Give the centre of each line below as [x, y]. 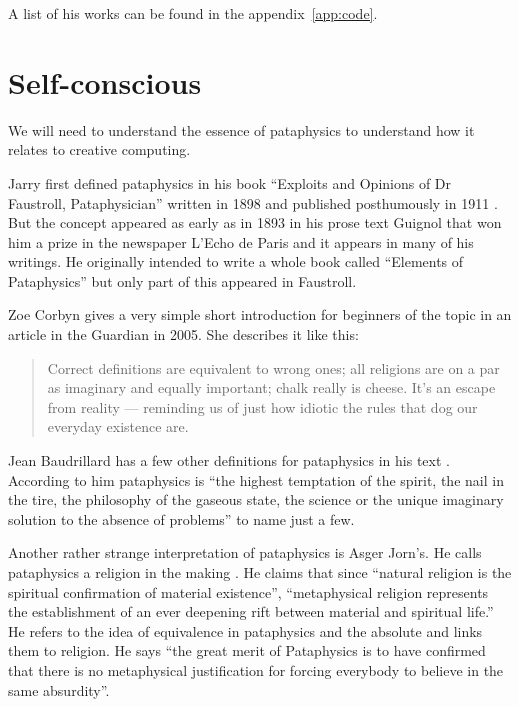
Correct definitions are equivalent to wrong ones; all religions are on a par [273, 367]
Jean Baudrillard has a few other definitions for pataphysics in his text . [229, 460]
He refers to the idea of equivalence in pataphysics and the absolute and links [245, 630]
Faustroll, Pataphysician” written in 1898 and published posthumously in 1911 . [253, 202]
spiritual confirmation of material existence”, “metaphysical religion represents [248, 591]
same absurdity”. [59, 689]
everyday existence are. [118, 426]
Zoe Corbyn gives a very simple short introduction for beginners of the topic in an [260, 314]
